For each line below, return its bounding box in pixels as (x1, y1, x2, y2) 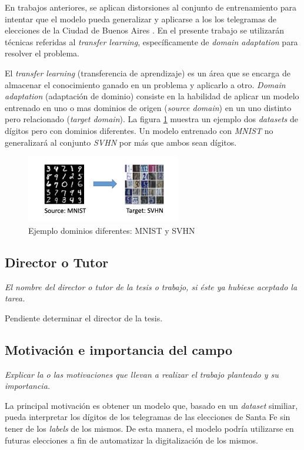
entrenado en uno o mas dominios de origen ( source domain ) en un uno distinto (5, 101, 292, 113)
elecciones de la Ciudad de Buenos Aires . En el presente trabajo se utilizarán (5, 24, 284, 36)
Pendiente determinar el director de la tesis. (5, 311, 163, 324)
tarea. (5, 292, 25, 304)
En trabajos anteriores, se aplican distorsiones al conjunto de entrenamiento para (5, 1, 296, 13)
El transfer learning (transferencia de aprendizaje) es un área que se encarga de (5, 66, 290, 79)
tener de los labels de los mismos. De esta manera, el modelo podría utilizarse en (5, 422, 294, 434)
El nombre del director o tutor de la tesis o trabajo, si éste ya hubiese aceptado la (5, 280, 298, 293)
